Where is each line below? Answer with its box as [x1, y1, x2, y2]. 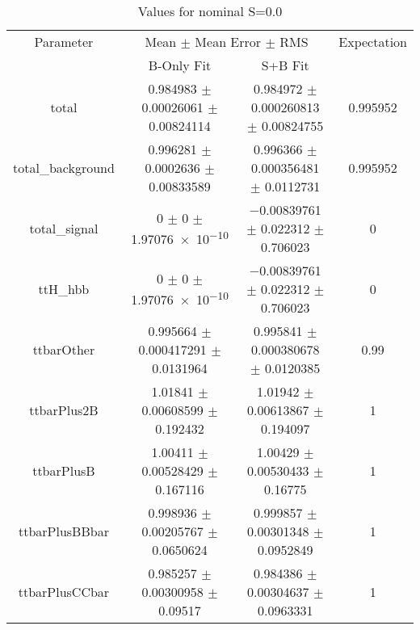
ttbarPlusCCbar [18, 582, 110, 601]
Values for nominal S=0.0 [137, 2, 283, 20]
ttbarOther [32, 340, 95, 359]
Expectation [338, 32, 407, 51]
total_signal [29, 219, 99, 237]
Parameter [34, 32, 94, 51]
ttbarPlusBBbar [18, 522, 109, 540]
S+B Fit [261, 56, 309, 74]
